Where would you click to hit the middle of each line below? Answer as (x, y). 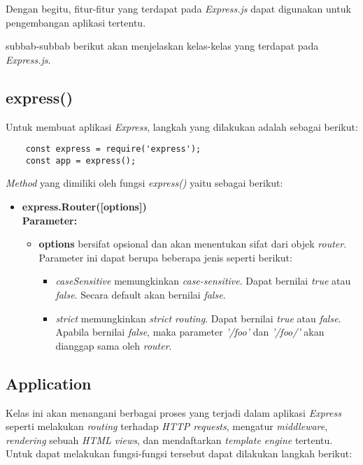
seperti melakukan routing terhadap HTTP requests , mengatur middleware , (167, 426)
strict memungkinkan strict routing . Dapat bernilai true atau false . (198, 318)
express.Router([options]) (84, 207)
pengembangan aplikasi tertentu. (76, 22)
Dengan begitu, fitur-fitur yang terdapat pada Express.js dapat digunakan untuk (178, 8)
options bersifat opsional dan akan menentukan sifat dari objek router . (193, 244)
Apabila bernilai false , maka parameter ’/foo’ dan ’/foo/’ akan (190, 332)
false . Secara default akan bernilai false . (141, 295)
